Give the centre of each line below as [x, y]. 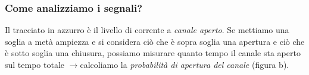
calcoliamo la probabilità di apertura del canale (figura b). [185, 64]
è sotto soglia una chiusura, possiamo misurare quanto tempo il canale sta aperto [153, 53]
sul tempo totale [35, 64]
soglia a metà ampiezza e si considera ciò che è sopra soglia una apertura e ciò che [155, 41]
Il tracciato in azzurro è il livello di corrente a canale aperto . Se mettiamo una [147, 30]
